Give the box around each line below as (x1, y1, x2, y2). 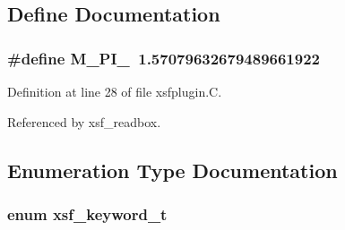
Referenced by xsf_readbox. (7, 112, 161, 131)
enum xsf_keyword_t (7, 202, 168, 225)
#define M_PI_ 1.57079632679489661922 (7, 47, 320, 69)
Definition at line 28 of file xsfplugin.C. (7, 82, 222, 100)
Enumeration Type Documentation (7, 156, 338, 183)
